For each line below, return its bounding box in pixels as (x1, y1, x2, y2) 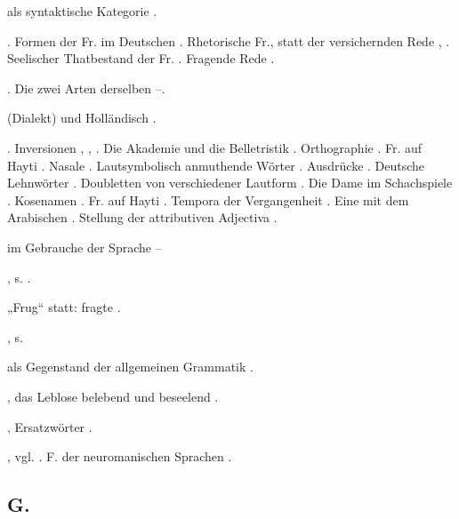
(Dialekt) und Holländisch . (7, 108, 157, 127)
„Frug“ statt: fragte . (7, 298, 121, 316)
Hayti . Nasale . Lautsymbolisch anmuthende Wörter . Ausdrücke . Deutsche (7, 156, 425, 174)
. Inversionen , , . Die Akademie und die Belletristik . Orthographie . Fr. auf (7, 138, 423, 156)
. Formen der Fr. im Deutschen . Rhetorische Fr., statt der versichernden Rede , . (7, 31, 450, 50)
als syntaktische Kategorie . (7, 2, 157, 20)
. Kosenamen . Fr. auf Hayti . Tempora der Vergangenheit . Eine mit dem (7, 190, 409, 209)
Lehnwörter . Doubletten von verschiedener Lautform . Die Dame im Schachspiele (7, 173, 453, 192)
